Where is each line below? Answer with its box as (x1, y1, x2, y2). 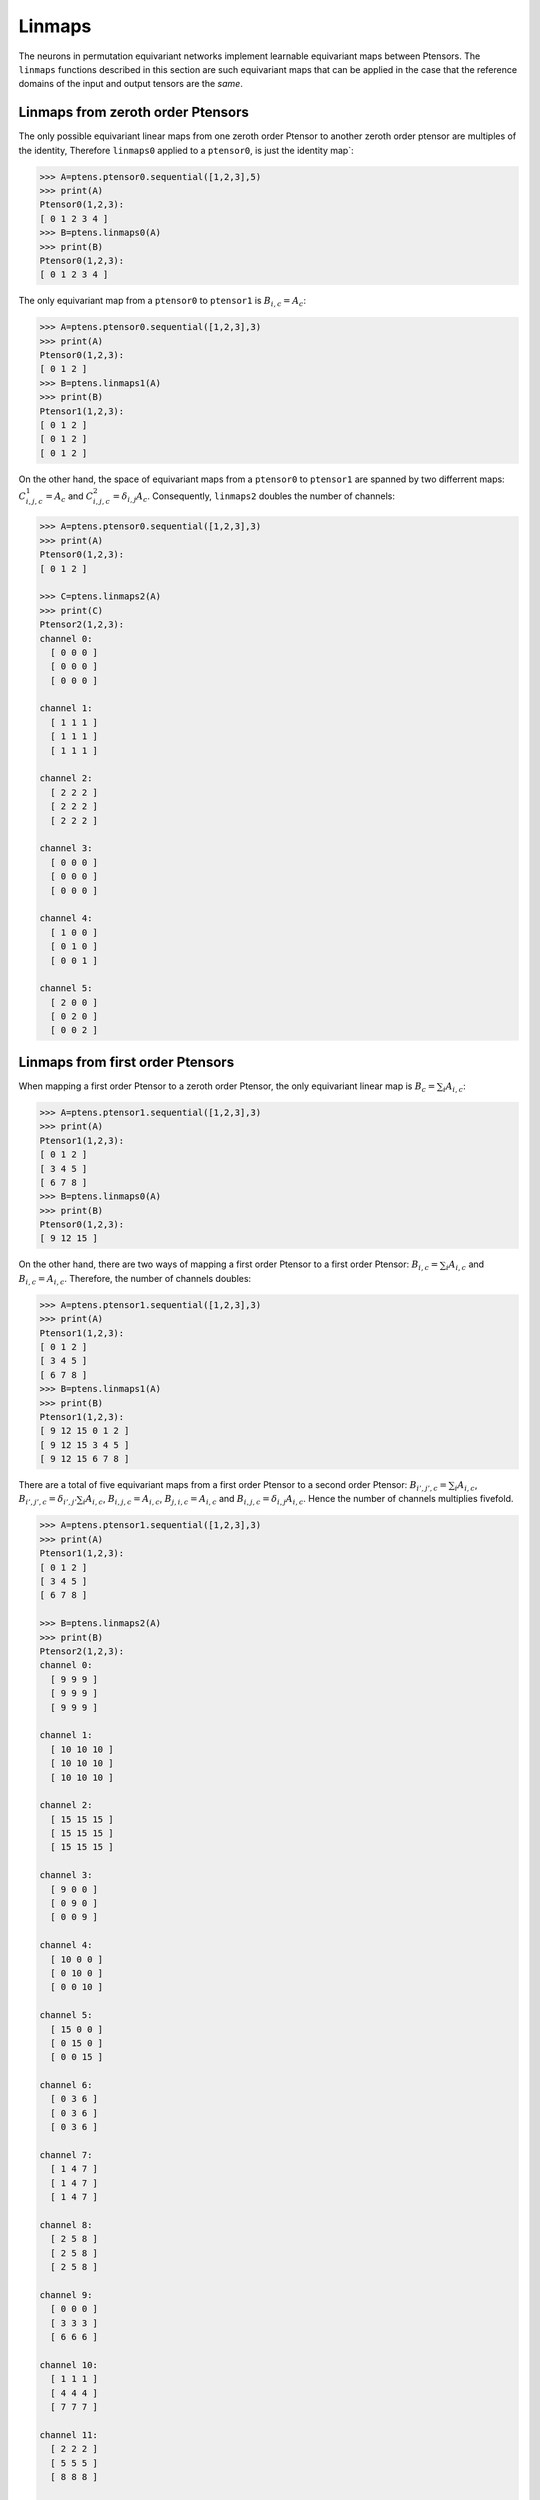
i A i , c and (445, 1258, 485, 1273)
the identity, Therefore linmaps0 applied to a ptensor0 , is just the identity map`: (18, 144, 354, 156)
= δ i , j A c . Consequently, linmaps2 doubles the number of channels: (112, 490, 395, 504)
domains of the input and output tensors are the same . (18, 78, 244, 90)
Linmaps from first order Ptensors (18, 1053, 235, 1070)
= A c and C (45, 490, 94, 504)
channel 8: (39, 2220, 93, 2230)
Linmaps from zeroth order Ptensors (18, 104, 250, 121)
